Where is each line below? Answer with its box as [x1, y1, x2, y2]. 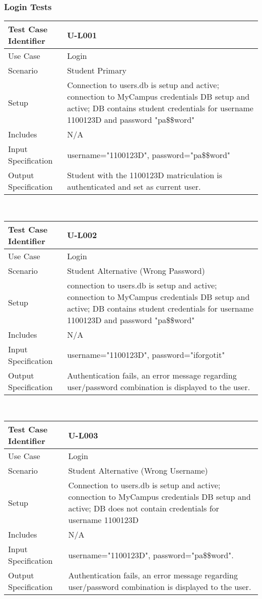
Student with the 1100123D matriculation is [67, 169, 223, 181]
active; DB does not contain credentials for [68, 502, 219, 514]
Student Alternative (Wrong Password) [67, 264, 205, 276]
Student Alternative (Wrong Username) [68, 465, 208, 477]
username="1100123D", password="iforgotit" [67, 349, 225, 361]
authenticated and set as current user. [67, 181, 201, 193]
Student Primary [67, 64, 126, 77]
